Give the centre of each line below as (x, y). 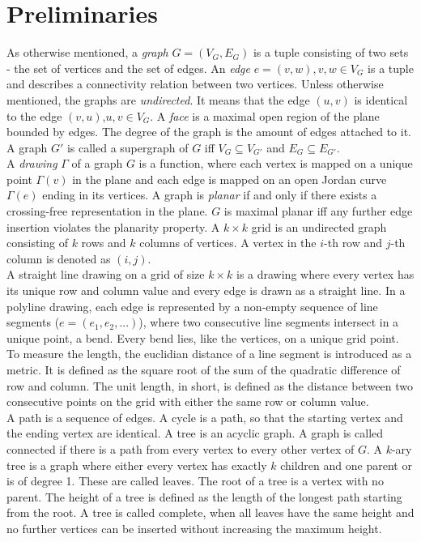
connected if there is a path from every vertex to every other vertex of (181, 448)
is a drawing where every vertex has (325, 274)
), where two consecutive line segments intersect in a (269, 322)
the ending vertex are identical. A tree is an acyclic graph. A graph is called (195, 433)
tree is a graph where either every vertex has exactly (137, 465)
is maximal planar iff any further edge (318, 211)
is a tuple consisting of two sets (331, 52)
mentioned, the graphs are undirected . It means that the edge (158, 99)
